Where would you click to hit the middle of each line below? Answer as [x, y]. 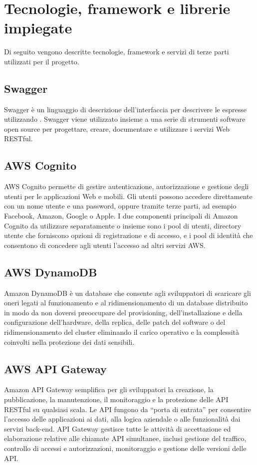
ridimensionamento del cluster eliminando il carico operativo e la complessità [122, 332]
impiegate [38, 28]
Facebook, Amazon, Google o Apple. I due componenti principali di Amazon [121, 216]
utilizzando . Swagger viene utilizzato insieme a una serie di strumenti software [125, 119]
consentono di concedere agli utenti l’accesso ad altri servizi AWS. [105, 245]
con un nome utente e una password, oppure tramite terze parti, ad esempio [120, 206]
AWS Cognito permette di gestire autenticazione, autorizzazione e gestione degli [127, 186]
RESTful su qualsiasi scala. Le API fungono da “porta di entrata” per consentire [128, 409]
